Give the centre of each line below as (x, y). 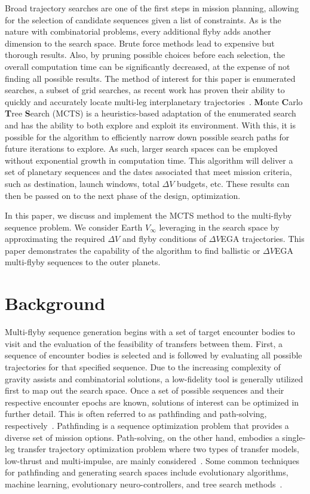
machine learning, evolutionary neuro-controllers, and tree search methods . (144, 484)
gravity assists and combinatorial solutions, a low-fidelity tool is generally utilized (154, 378)
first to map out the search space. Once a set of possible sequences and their (145, 390)
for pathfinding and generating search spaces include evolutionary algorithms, (147, 472)
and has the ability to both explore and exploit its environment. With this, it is (150, 125)
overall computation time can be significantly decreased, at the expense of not (148, 66)
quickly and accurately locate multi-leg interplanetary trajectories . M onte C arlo (154, 101)
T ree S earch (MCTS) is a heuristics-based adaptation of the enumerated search (151, 113)
